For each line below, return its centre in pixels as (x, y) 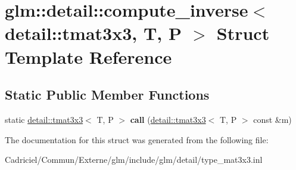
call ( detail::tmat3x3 (168, 119)
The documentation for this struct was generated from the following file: (137, 139)
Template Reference (88, 56)
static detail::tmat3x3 (44, 119)
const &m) (272, 119)
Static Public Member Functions (107, 95)
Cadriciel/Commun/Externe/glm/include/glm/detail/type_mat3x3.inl (134, 160)
